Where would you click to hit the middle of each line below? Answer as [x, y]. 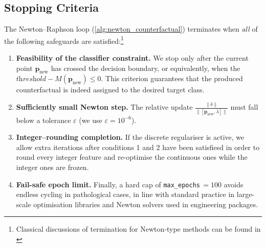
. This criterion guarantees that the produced [172, 78]
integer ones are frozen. [52, 167]
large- [246, 194]
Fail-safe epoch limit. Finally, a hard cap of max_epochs [108, 184]
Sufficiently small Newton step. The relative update [104, 107]
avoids [234, 184]
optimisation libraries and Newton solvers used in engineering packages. [146, 204]
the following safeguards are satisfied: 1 [64, 40]
